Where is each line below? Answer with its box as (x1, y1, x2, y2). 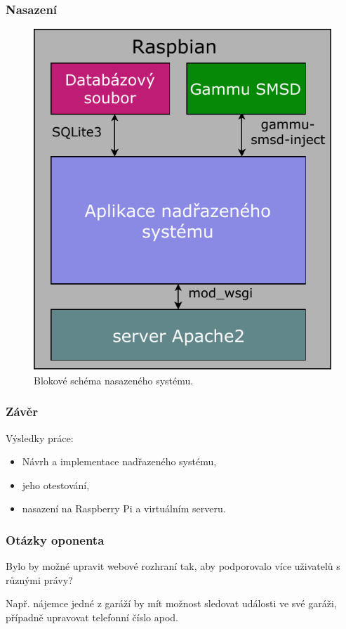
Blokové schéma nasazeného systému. (34, 372, 194, 387)
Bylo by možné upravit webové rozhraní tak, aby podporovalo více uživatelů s (6, 559, 340, 573)
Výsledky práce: (6, 430, 74, 445)
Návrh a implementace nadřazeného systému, (22, 454, 217, 469)
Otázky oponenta (6, 531, 105, 548)
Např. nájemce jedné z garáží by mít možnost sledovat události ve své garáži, (6, 596, 337, 611)
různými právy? (6, 572, 73, 587)
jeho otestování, (22, 477, 90, 492)
